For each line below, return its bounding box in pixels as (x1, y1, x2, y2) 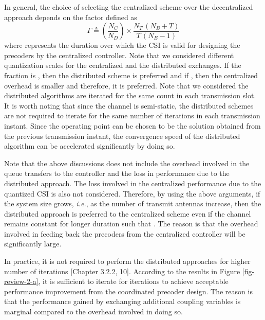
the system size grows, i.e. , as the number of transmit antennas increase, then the (4, 198, 261, 209)
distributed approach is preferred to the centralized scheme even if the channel (4, 208, 251, 219)
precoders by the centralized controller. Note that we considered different (4, 49, 234, 60)
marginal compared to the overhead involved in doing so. (4, 306, 183, 317)
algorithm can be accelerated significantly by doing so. (4, 140, 175, 151)
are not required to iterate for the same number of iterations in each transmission (4, 110, 260, 121)
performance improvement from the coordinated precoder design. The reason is (4, 286, 253, 296)
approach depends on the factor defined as (4, 11, 137, 22)
